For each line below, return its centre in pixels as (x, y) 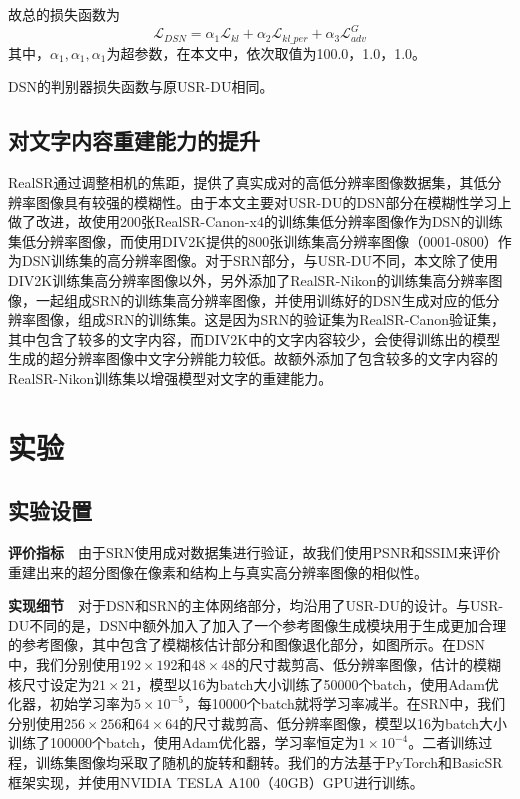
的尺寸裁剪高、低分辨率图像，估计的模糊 (368, 664)
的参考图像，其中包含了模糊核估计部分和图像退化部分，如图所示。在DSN (246, 644)
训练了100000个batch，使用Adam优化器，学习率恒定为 (183, 742)
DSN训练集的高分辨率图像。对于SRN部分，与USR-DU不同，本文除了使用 (260, 260)
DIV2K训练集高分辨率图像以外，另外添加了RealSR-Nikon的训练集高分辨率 (248, 279)
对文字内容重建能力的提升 (134, 140)
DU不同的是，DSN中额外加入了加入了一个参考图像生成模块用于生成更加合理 (257, 624)
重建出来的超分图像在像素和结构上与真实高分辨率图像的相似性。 (218, 571)
